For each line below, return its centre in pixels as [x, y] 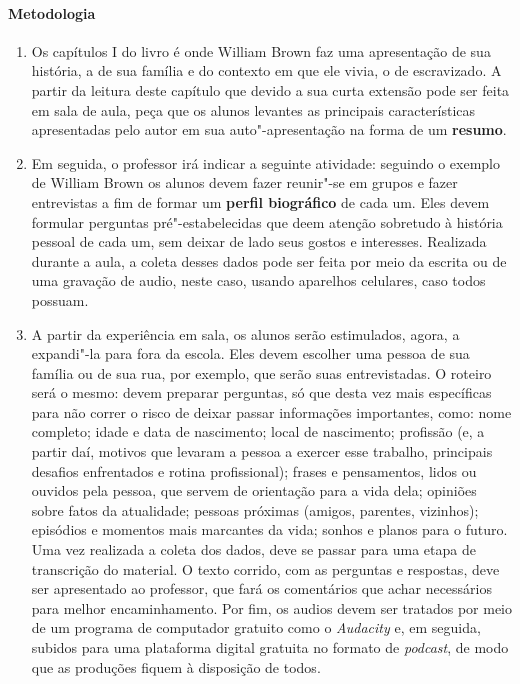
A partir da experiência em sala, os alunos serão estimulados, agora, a [245, 333]
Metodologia [52, 12]
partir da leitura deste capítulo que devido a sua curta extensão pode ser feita [270, 89]
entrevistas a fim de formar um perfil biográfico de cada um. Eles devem [260, 201]
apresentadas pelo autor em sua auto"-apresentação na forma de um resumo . [269, 129]
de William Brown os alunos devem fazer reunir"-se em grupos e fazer [244, 182]
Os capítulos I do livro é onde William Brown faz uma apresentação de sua [261, 50]
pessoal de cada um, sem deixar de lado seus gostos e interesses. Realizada [259, 241]
